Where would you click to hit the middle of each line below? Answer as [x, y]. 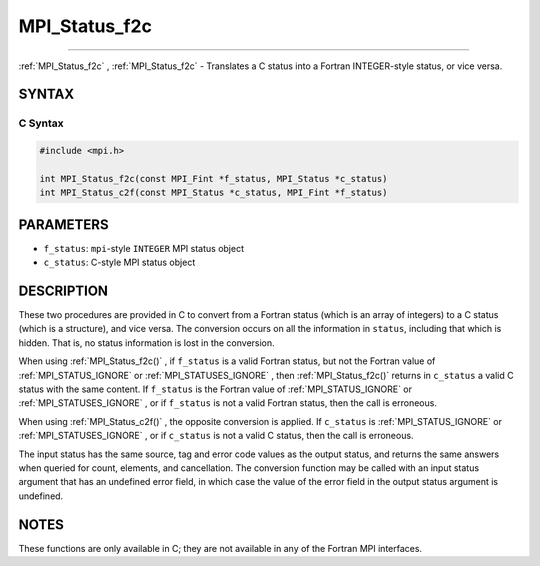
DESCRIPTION [63, 290]
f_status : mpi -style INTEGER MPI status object [144, 248]
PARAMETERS [63, 224]
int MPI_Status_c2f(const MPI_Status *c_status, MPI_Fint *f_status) [213, 193]
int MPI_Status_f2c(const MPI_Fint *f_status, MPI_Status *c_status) [213, 178]
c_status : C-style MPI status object [119, 262]
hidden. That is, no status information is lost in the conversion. [146, 342]
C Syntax [41, 123]
